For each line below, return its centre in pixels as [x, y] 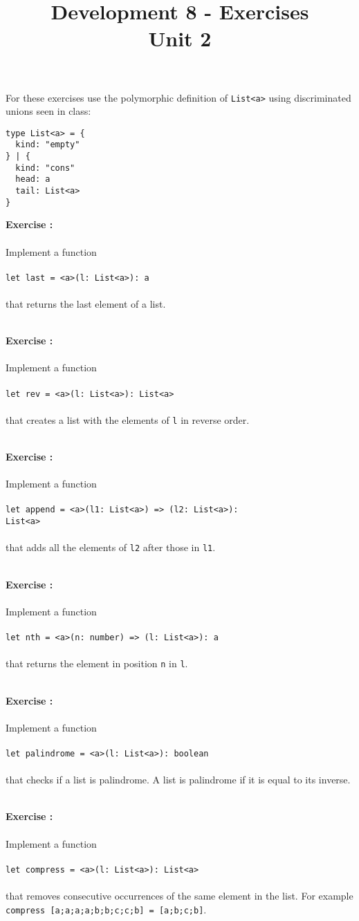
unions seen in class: [48, 111]
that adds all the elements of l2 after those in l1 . [111, 547]
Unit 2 [180, 38]
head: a [33, 179]
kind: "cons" [45, 168]
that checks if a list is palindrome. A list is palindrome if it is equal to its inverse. [178, 780]
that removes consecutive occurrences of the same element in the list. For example [179, 895]
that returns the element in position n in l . [97, 663]
